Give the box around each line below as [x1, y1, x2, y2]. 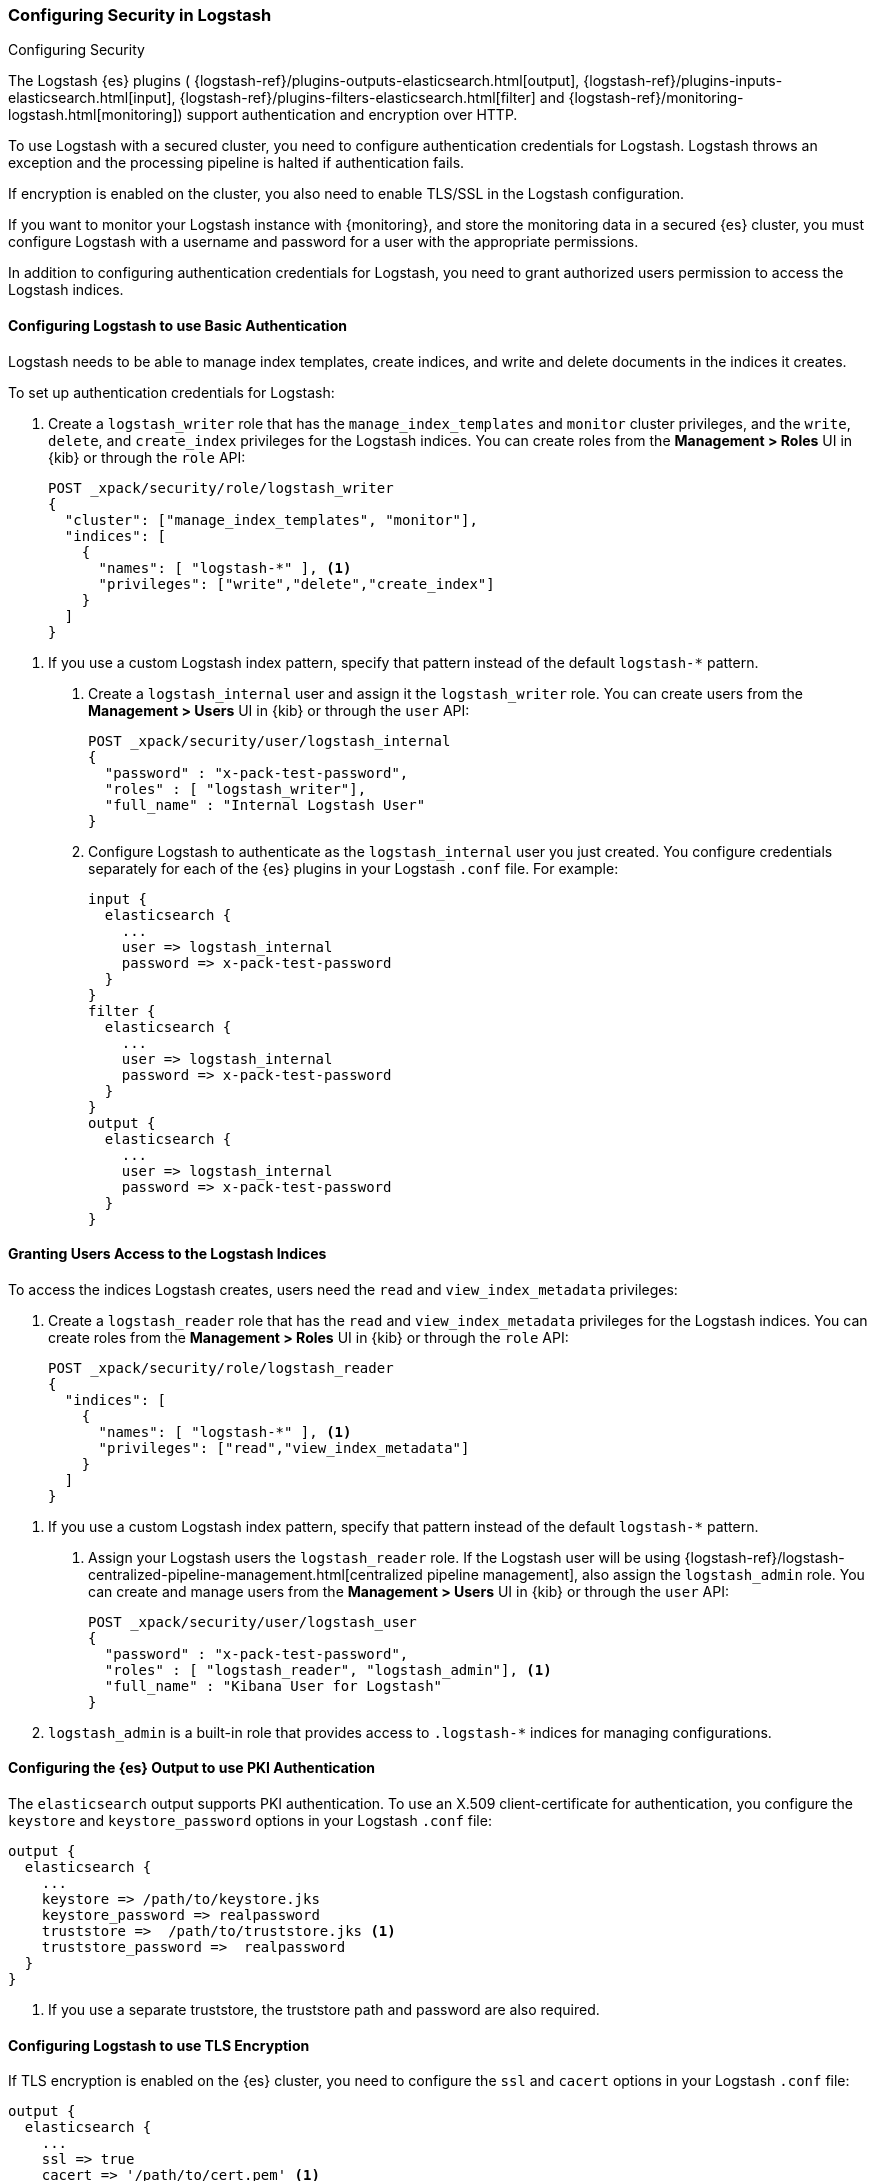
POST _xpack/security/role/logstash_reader [48, 1359, 394, 1376]
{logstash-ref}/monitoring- [568, 89, 744, 107]
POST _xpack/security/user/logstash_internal [88, 732, 451, 749]
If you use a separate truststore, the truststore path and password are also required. [48, 2001, 600, 2019]
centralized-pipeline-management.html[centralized [88, 1565, 423, 1583]
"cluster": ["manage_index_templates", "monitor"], [64, 511, 478, 528]
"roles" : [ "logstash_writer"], [104, 780, 367, 797]
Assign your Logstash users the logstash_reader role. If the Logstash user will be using [88, 1548, 681, 1566]
